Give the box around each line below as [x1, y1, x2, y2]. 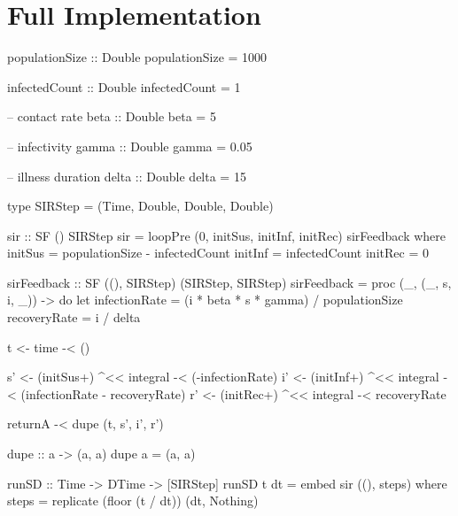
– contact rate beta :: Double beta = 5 [7, 107, 216, 126]
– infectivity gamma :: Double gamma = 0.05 [7, 136, 252, 155]
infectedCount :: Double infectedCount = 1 [7, 77, 241, 96]
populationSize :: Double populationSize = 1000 [7, 48, 268, 66]
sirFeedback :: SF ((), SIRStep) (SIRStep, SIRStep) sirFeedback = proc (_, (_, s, [7, 273, 452, 291]
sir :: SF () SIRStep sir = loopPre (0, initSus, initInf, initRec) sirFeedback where [7, 226, 446, 244]
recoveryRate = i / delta [7, 308, 141, 327]
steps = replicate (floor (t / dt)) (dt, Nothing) [7, 491, 259, 510]
